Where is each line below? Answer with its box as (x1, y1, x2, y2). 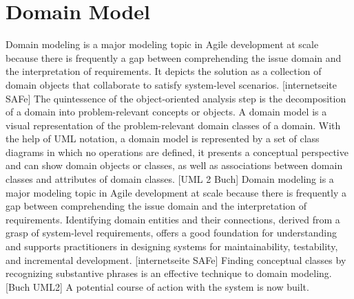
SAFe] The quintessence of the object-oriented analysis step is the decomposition (6, 91, 346, 105)
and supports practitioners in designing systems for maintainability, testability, (6, 239, 338, 254)
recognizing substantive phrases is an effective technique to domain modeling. (6, 266, 332, 280)
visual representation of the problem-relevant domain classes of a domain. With (6, 118, 341, 132)
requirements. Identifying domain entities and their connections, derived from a (6, 212, 340, 226)
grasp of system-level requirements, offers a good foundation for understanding (6, 225, 337, 240)
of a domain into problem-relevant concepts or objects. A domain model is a (6, 104, 327, 119)
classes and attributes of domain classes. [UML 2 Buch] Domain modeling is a (6, 172, 334, 186)
